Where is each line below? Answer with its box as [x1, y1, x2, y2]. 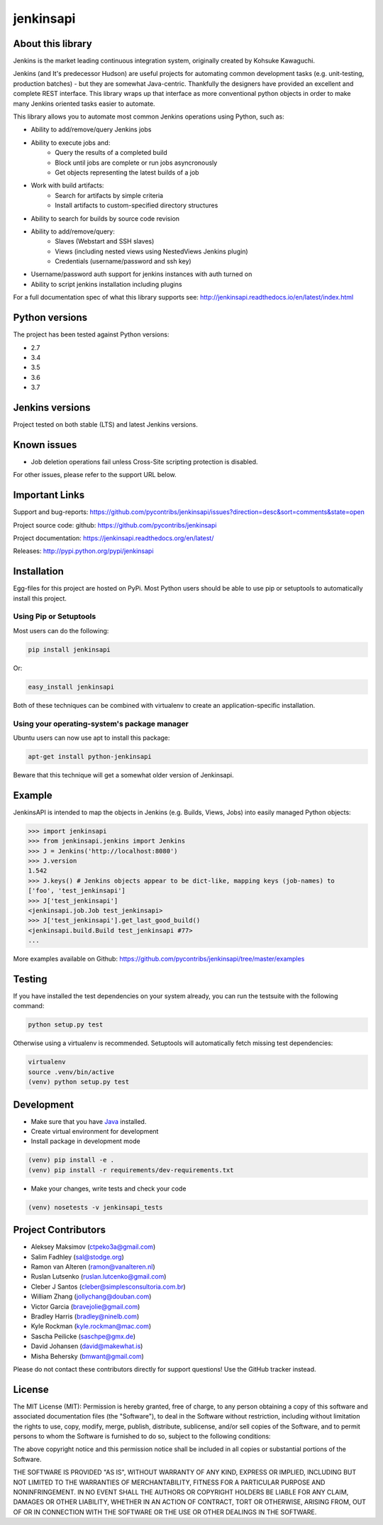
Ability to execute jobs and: [30, 138, 111, 147]
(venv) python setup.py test [28, 1078, 130, 1086]
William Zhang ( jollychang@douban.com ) [30, 1292, 152, 1301]
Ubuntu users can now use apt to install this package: [13, 733, 170, 742]
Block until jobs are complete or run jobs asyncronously [55, 158, 218, 167]
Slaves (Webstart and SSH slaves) [55, 237, 155, 246]
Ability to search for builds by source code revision [30, 214, 180, 223]
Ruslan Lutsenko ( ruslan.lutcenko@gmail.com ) [30, 1272, 167, 1281]
